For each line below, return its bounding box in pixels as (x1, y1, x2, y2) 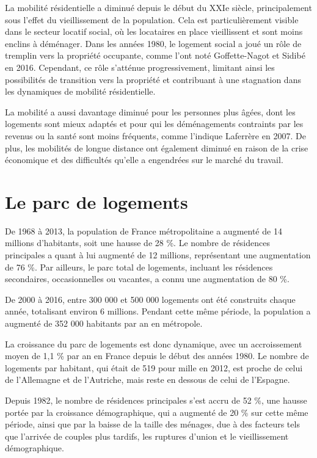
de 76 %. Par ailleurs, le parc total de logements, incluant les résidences (5, 260, 273, 273)
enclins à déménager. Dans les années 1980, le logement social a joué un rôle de (5, 37, 302, 49)
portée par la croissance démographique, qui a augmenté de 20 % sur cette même (5, 405, 308, 418)
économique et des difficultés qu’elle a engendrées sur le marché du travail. (5, 153, 283, 166)
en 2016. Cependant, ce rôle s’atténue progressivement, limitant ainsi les (5, 60, 275, 73)
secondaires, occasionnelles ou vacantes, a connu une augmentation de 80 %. (5, 272, 290, 285)
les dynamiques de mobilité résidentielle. (5, 85, 156, 98)
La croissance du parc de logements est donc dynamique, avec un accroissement (5, 337, 302, 350)
